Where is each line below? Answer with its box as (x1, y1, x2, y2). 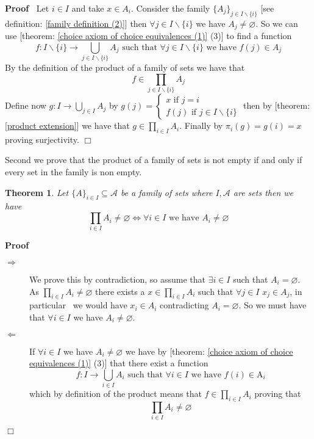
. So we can (255, 16, 298, 29)
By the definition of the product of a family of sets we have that (5, 61, 245, 74)
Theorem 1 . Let (5, 186, 69, 198)
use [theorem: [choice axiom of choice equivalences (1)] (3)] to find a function (5, 29, 292, 42)
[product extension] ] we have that (5, 119, 130, 132)
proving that (254, 387, 301, 400)
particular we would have (29, 299, 127, 311)
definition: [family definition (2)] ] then (5, 16, 147, 29)
